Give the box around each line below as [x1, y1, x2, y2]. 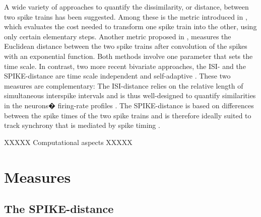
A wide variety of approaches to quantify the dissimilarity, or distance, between [4, 2, 249, 12]
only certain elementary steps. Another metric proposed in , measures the [4, 31, 231, 41]
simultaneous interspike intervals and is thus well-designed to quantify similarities [4, 90, 256, 101]
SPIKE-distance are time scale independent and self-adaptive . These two [4, 70, 231, 81]
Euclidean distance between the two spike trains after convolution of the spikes [4, 41, 247, 51]
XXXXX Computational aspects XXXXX [4, 136, 133, 147]
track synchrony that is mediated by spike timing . [4, 120, 160, 130]
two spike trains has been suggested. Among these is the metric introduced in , [4, 11, 247, 22]
